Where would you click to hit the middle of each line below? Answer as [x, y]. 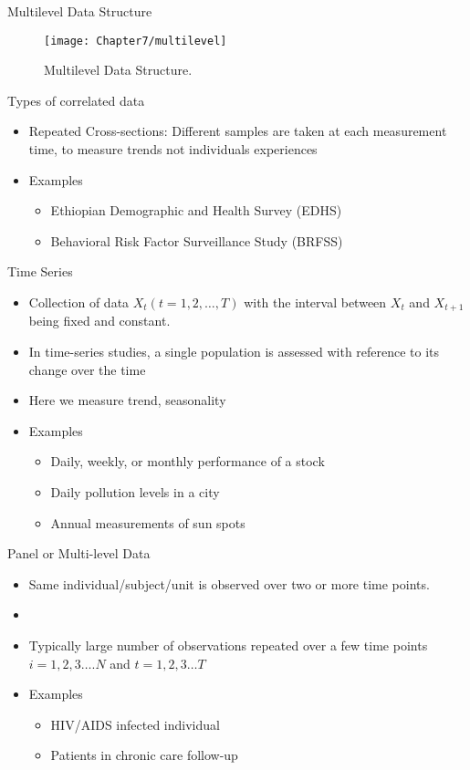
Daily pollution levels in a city [135, 492]
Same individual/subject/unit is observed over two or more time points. [229, 583]
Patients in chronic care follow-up [144, 755]
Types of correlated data [76, 100]
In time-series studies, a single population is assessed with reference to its [234, 352]
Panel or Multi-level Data [79, 553]
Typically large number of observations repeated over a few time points [228, 645]
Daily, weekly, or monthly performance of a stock [188, 461]
